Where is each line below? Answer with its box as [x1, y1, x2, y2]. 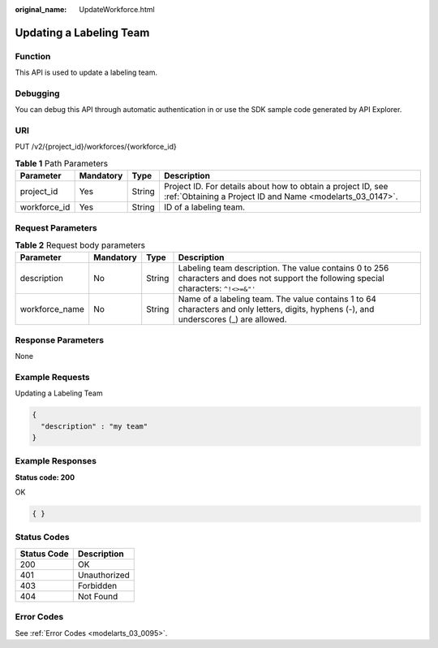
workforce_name [19, 304, 85, 315]
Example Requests [15, 371, 90, 382]
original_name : [15, 5, 67, 14]
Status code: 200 [15, 472, 75, 482]
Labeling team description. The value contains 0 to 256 [178, 262, 389, 274]
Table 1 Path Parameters [15, 158, 109, 170]
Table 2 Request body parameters [15, 240, 146, 251]
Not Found [77, 590, 118, 602]
